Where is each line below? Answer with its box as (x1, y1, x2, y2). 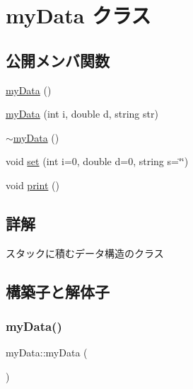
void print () (6, 177, 59, 192)
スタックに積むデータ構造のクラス (6, 245, 164, 260)
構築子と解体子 (6, 280, 110, 302)
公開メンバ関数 (6, 49, 110, 71)
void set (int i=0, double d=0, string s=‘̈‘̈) (6, 154, 189, 169)
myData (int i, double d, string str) (6, 106, 158, 121)
